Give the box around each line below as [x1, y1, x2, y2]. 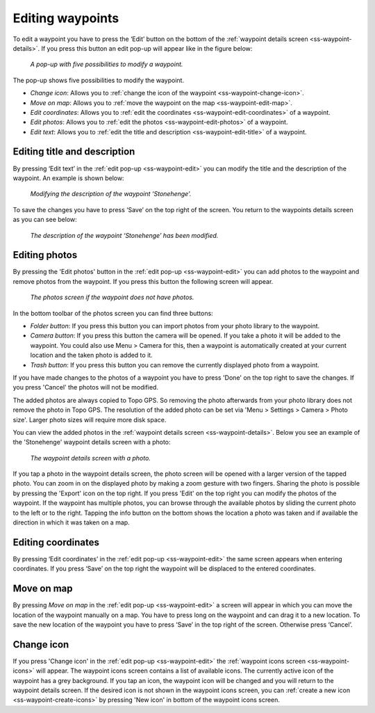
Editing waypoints [12, 10, 119, 26]
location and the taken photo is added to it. [30, 351, 153, 360]
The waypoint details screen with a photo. [30, 454, 151, 462]
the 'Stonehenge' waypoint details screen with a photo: [12, 438, 171, 447]
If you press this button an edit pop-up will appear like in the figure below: [41, 44, 253, 52]
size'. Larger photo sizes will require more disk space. [12, 415, 167, 424]
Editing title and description [12, 146, 135, 158]
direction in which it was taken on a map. [12, 518, 130, 527]
